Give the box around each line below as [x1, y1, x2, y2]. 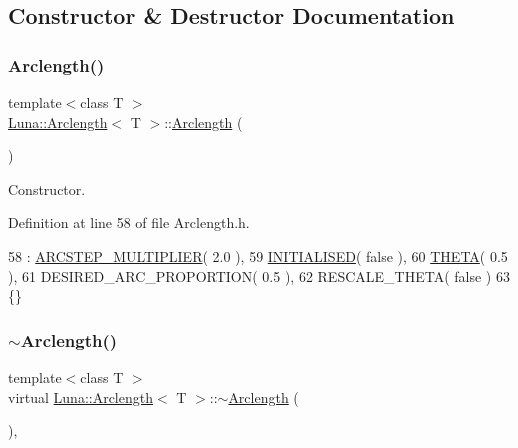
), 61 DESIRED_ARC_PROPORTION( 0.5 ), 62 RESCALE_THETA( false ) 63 [8, 265, 510, 286]
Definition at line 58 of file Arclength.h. [8, 212, 250, 233]
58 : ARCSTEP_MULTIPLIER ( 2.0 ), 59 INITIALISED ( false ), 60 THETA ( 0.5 [8, 245, 508, 266]
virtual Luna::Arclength [8, 386, 153, 407]
